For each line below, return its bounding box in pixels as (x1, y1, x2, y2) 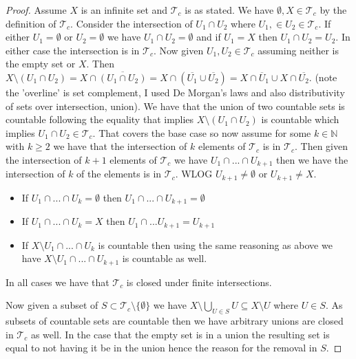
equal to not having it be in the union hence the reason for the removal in (6, 340, 317, 355)
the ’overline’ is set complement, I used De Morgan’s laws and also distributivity (6, 85, 345, 99)
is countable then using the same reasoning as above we (98, 237, 333, 252)
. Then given (294, 139, 348, 153)
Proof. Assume (6, 3, 67, 17)
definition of (6, 16, 56, 30)
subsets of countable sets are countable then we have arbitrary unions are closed (6, 314, 344, 328)
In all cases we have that (6, 274, 109, 289)
